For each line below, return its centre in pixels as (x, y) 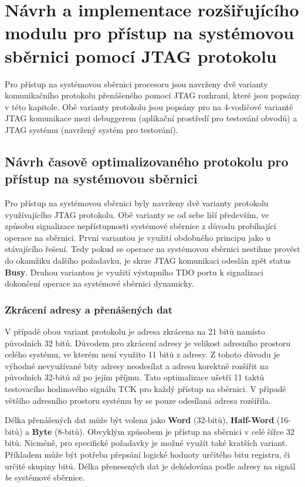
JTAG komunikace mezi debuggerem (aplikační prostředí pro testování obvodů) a (151, 118)
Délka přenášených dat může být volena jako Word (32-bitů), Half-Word (140, 420)
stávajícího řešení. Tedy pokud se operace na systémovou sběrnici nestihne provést (152, 249)
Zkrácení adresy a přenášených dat (89, 309)
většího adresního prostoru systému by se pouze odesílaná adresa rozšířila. (138, 400)
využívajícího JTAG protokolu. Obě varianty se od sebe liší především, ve (137, 214)
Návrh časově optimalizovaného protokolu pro (147, 161)
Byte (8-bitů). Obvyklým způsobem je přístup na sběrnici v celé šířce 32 (163, 431)
